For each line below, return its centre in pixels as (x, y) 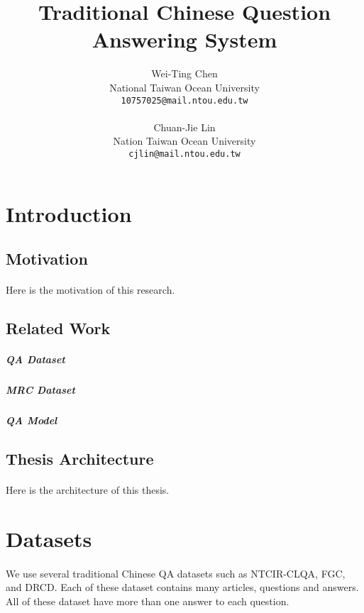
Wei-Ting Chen (184, 73)
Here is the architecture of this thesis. (88, 490)
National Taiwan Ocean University (184, 87)
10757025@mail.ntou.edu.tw (184, 100)
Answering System (184, 39)
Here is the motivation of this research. (90, 290)
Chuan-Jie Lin (184, 127)
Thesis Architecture (80, 459)
